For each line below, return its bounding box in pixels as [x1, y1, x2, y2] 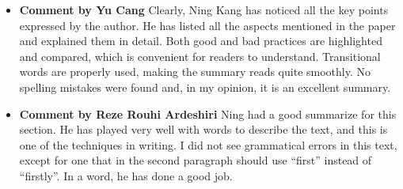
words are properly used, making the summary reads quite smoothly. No [19, 63, 371, 80]
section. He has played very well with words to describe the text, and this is [19, 121, 388, 138]
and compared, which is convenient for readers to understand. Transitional [19, 47, 381, 64]
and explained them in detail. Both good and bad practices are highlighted [19, 32, 382, 49]
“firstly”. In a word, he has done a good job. [19, 167, 233, 183]
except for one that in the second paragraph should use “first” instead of [19, 152, 372, 168]
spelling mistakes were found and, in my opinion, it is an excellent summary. [19, 78, 391, 95]
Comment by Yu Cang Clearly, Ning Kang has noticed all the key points [19, 2, 389, 17]
